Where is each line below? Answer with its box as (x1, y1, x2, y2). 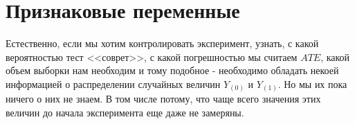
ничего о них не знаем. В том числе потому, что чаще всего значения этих (6, 91, 321, 106)
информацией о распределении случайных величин (6, 76, 221, 91)
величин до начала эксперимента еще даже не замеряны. (6, 105, 244, 120)
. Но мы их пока (277, 76, 347, 91)
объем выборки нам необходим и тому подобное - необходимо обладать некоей (6, 63, 339, 78)
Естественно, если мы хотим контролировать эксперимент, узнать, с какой (6, 36, 319, 51)
